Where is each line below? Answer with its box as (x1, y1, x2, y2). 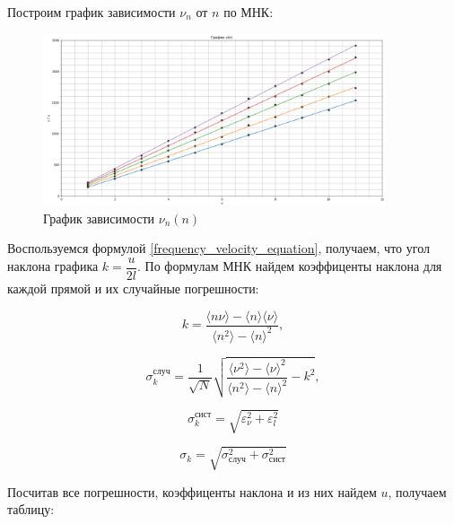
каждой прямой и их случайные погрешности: (7, 278, 259, 297)
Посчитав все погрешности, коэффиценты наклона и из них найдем (7, 482, 377, 501)
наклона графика (7, 257, 99, 275)
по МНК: (223, 3, 274, 21)
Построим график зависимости (7, 3, 176, 21)
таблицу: (7, 500, 55, 519)
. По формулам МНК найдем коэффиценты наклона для (137, 257, 442, 275)
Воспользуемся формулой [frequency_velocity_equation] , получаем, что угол (7, 239, 430, 258)
